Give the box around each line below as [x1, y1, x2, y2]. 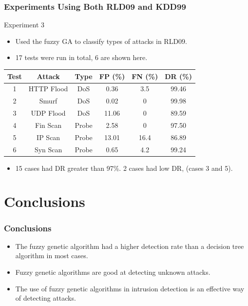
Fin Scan [35, 120, 62, 130]
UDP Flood [31, 108, 66, 118]
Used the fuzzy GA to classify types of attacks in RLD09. [15, 36, 187, 46]
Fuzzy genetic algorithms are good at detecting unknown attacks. [15, 267, 210, 277]
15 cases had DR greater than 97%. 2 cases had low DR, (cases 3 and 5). [15, 163, 233, 173]
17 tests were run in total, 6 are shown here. [15, 52, 148, 62]
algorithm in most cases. [15, 250, 88, 261]
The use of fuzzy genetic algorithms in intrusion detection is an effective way [15, 283, 245, 293]
